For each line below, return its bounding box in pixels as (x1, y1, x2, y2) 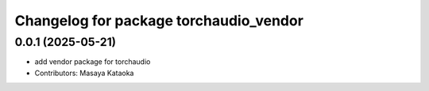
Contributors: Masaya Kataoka (34, 68, 134, 78)
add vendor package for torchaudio (34, 57, 151, 66)
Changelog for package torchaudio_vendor (14, 12, 303, 29)
